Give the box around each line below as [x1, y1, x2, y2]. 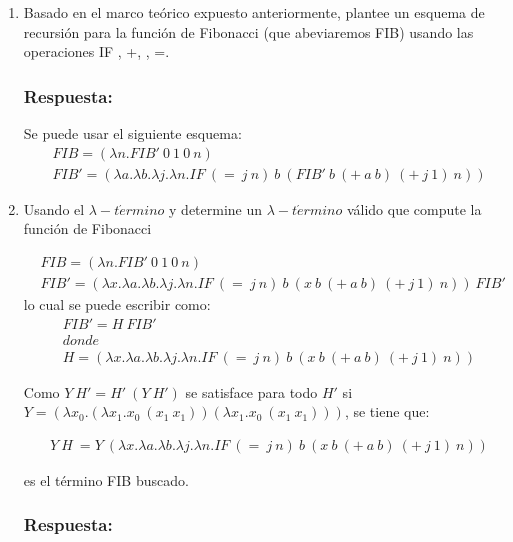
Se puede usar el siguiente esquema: [23, 123, 242, 143]
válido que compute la [346, 198, 482, 219]
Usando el [23, 198, 85, 219]
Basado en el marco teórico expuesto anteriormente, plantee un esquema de [23, 2, 485, 22]
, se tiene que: [344, 401, 430, 422]
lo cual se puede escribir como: [23, 293, 211, 314]
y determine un [169, 198, 263, 219]
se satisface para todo [185, 381, 318, 402]
